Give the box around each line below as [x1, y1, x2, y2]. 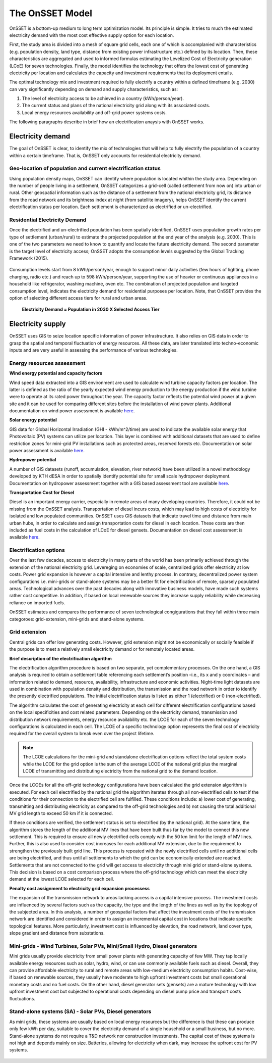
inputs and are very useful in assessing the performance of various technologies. [9, 347, 178, 353]
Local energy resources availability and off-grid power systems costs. [22, 109, 167, 116]
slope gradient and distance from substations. [9, 930, 105, 936]
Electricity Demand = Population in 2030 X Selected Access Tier [22, 306, 160, 313]
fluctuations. [9, 995, 35, 1001]
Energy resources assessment [9, 359, 86, 366]
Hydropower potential [9, 457, 56, 463]
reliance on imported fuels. [9, 599, 65, 606]
